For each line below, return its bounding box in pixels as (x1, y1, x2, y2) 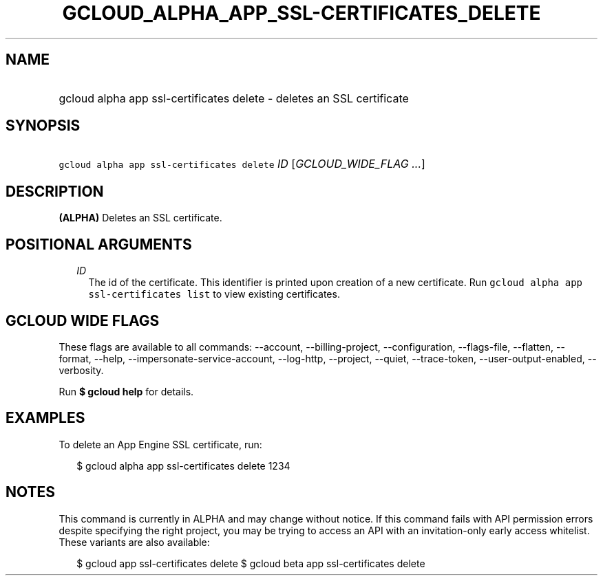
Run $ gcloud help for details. (59, 385, 194, 397)
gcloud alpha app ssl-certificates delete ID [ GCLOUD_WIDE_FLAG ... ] (59, 157, 425, 171)
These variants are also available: (59, 536, 210, 548)
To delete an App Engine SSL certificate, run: (59, 438, 262, 450)
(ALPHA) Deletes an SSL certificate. (59, 212, 222, 224)
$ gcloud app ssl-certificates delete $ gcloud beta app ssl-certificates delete (76, 557, 425, 569)
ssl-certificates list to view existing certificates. (88, 288, 340, 300)
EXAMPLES (6, 409, 85, 427)
